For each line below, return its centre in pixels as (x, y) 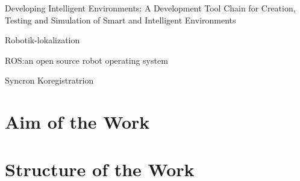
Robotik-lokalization (42, 40)
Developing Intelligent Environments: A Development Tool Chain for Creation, (150, 8)
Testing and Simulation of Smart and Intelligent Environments (120, 20)
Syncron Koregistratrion (49, 80)
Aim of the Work (77, 122)
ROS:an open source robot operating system (86, 60)
